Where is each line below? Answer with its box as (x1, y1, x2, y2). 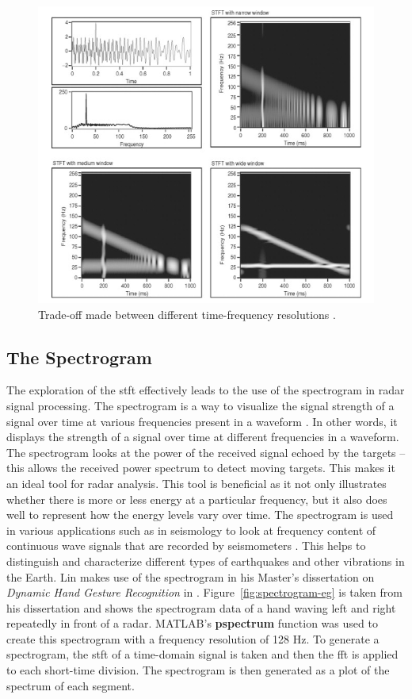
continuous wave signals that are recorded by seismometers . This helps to (6, 537, 366, 554)
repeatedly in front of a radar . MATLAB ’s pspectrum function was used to (6, 615, 378, 632)
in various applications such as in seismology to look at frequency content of (6, 521, 376, 538)
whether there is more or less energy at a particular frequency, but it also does (6, 490, 387, 507)
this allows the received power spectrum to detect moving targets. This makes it (6, 459, 395, 476)
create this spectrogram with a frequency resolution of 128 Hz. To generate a (6, 630, 380, 647)
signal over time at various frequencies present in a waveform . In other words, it (6, 413, 398, 429)
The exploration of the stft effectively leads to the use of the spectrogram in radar (6, 382, 405, 398)
